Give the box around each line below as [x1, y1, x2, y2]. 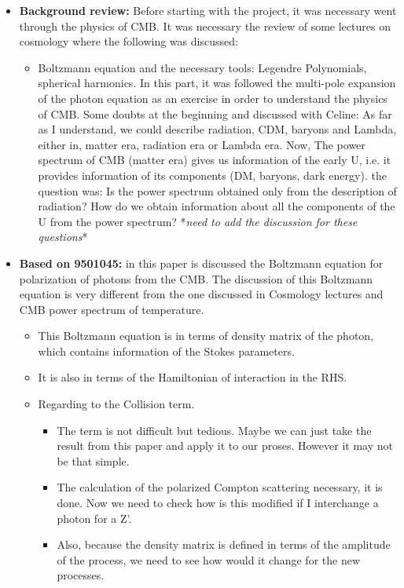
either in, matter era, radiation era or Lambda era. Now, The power [38, 136, 365, 152]
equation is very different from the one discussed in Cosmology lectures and [19, 286, 384, 302]
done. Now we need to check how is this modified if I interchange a [57, 495, 379, 511]
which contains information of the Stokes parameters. [38, 342, 295, 359]
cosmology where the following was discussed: [19, 33, 238, 49]
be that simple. [57, 452, 130, 469]
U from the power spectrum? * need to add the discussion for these [38, 213, 358, 229]
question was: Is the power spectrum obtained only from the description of [38, 182, 397, 199]
